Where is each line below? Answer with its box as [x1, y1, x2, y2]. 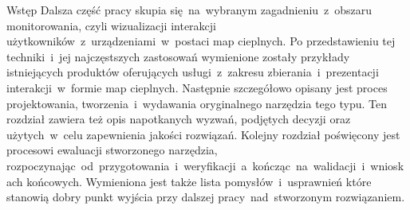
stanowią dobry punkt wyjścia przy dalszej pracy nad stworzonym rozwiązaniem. [6, 189, 405, 205]
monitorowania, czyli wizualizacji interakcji [6, 17, 216, 33]
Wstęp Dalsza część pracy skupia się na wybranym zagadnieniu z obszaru [6, 2, 373, 17]
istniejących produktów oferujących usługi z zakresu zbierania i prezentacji [6, 64, 379, 80]
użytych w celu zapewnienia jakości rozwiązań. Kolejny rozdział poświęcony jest [6, 126, 400, 142]
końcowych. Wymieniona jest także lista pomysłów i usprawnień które [26, 173, 372, 189]
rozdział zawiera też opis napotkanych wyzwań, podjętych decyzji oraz [6, 111, 351, 127]
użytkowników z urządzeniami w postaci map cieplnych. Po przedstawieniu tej [6, 33, 396, 49]
